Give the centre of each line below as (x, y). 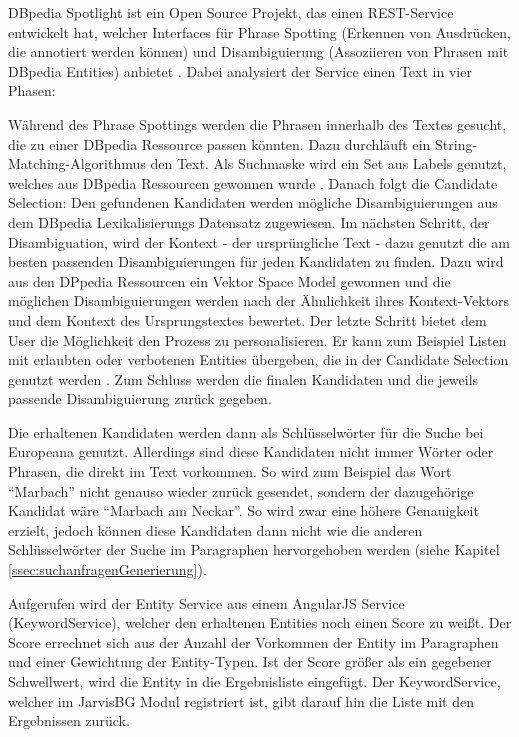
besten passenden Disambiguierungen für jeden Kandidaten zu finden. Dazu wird (256, 261)
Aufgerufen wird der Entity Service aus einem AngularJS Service (206, 602)
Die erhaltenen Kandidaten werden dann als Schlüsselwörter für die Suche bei (246, 431)
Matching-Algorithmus (77, 163)
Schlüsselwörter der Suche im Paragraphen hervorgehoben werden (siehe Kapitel (254, 549)
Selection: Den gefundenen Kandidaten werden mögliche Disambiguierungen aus (253, 202)
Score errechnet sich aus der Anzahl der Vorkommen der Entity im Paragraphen (253, 641)
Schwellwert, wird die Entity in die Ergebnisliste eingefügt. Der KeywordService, (254, 681)
